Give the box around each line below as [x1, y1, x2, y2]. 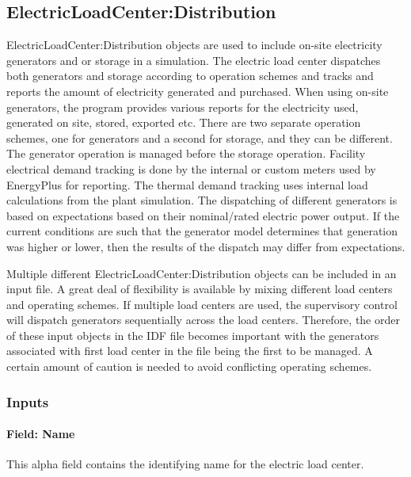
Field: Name [6, 425, 75, 442]
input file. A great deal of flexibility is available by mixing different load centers [6, 280, 393, 297]
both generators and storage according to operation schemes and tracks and [6, 67, 374, 84]
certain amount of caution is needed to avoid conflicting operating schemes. [6, 358, 372, 375]
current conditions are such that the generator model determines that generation [6, 223, 398, 239]
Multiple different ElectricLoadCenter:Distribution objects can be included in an [6, 265, 397, 281]
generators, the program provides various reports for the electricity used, [6, 98, 359, 115]
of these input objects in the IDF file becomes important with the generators [6, 326, 379, 343]
